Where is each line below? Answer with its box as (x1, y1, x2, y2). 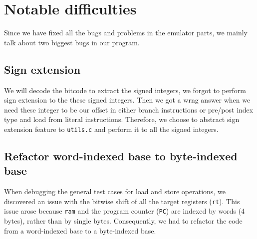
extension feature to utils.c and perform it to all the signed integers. (4, 123, 219, 134)
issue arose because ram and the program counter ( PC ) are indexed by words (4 (4, 206, 245, 216)
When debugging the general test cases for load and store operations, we (4, 186, 226, 197)
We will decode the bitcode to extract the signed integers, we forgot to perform (4, 85, 246, 95)
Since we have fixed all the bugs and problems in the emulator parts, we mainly (4, 27, 248, 38)
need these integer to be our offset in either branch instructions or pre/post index (4, 104, 254, 115)
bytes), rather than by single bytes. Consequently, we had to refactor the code (4, 216, 243, 226)
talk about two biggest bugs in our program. (4, 37, 140, 47)
